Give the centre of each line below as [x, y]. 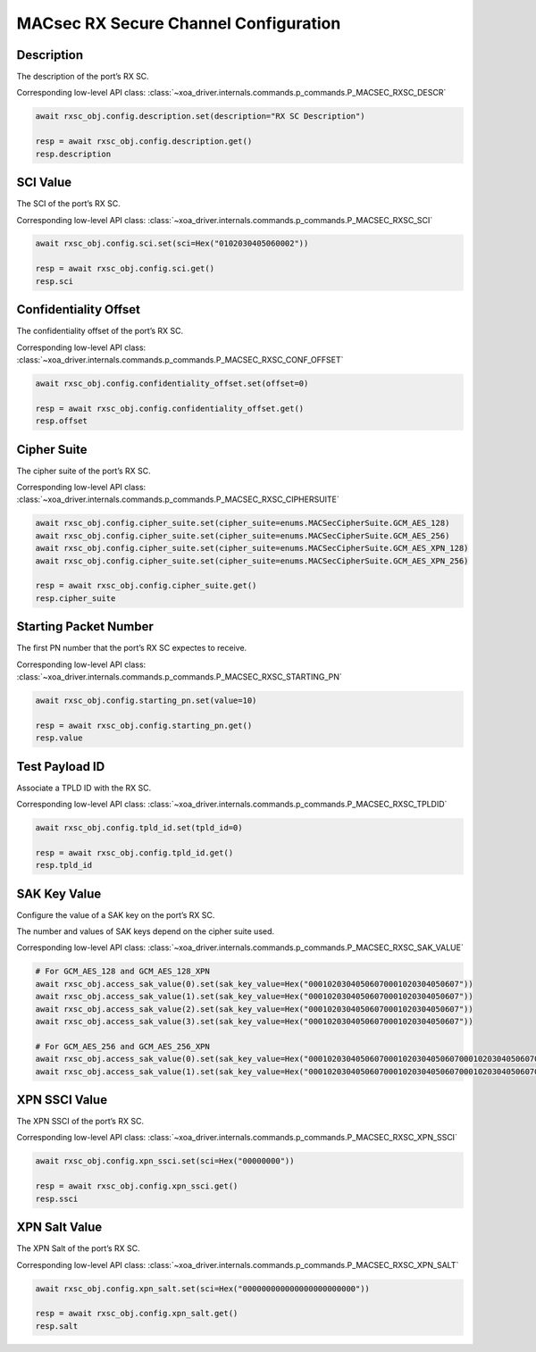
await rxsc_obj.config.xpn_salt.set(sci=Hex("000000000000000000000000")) [203, 1289]
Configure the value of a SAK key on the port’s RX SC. [116, 914]
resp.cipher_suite [75, 598]
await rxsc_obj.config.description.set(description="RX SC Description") [200, 117]
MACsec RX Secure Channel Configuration [179, 23]
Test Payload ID [61, 767]
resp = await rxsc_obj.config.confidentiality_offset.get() [170, 408]
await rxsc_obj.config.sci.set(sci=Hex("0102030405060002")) [172, 244]
